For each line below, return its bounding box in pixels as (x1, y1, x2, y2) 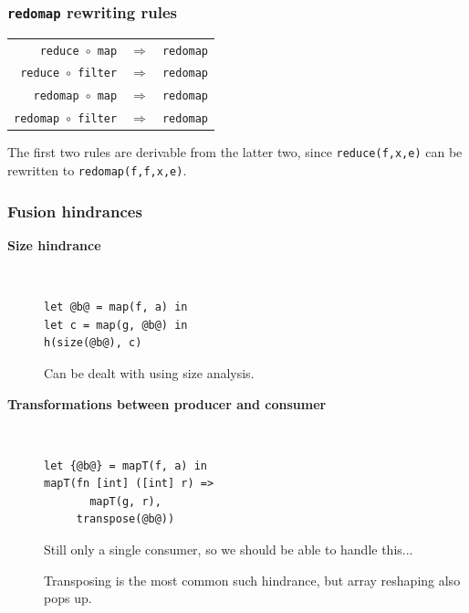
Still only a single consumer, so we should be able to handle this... (44, 540, 413, 559)
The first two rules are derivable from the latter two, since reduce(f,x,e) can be (7, 143, 463, 162)
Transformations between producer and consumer (7, 394, 327, 413)
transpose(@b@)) (76, 513, 175, 526)
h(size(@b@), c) (44, 336, 142, 350)
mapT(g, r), (89, 494, 162, 508)
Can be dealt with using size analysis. (44, 363, 255, 382)
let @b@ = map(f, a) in (44, 301, 188, 314)
